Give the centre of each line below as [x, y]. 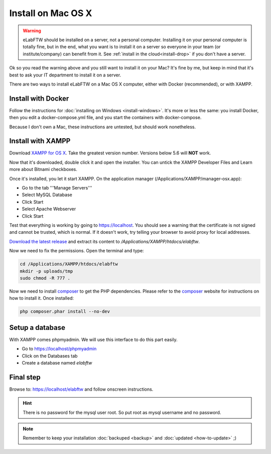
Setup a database [37, 328]
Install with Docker [39, 98]
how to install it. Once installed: [41, 298]
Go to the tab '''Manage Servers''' [57, 188]
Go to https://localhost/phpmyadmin [59, 349]
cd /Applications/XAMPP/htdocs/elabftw [69, 264]
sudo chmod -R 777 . [45, 278]
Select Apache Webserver [49, 209]
